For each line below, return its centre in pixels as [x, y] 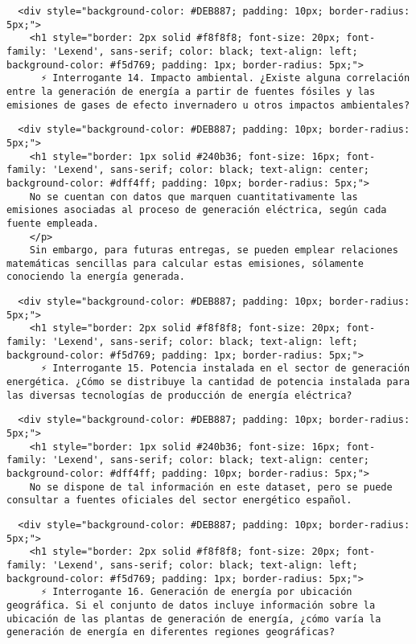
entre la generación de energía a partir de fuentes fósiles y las [191, 91]
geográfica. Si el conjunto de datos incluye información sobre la [191, 605]
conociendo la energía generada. [96, 277]
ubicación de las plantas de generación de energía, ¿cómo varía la [194, 619]
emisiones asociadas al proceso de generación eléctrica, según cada [197, 210]
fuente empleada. [53, 223]
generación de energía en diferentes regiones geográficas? [171, 632]
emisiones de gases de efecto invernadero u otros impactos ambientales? [208, 105]
